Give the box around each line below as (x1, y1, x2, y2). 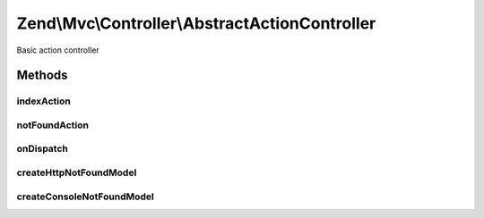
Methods (16, 68, 68, 83)
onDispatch (16, 143, 69, 155)
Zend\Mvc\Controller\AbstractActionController (16, 13, 376, 33)
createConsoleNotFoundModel (16, 190, 154, 203)
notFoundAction (16, 119, 90, 131)
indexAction (16, 95, 71, 107)
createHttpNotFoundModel (16, 166, 137, 179)
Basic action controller (16, 45, 100, 55)
